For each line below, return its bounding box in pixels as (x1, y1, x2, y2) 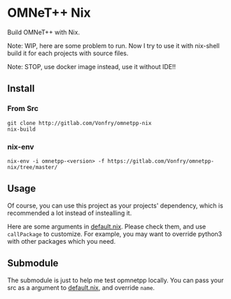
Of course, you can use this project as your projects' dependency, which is (7, 201, 224, 210)
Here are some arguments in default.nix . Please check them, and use (7, 222, 206, 231)
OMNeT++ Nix (7, 5, 91, 21)
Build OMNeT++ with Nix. (7, 28, 80, 36)
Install (7, 82, 35, 95)
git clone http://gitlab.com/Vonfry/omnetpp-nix (7, 119, 152, 126)
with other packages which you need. (7, 237, 116, 245)
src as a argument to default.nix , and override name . (7, 283, 155, 291)
